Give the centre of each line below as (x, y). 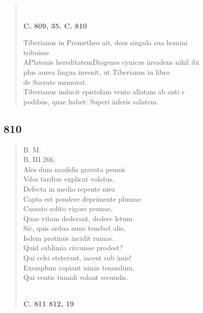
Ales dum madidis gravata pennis (74, 169)
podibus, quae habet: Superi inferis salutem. (91, 101)
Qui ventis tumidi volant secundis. (76, 277)
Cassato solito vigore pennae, (68, 208)
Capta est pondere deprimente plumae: (83, 198)
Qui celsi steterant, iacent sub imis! (77, 258)
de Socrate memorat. (55, 82)
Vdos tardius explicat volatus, (69, 179)
